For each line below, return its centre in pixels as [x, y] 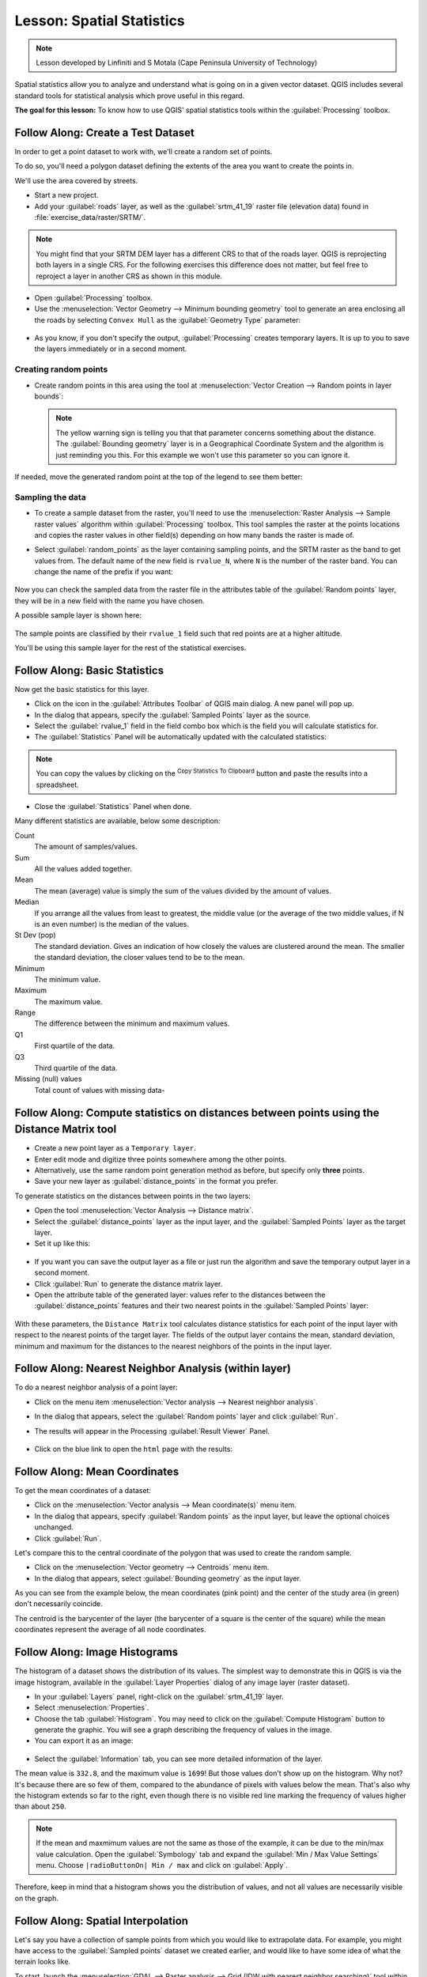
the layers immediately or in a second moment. [111, 349]
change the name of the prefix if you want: [104, 572]
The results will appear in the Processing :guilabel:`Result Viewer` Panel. [152, 1431]
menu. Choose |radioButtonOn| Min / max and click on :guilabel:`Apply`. [162, 1865]
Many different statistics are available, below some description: [117, 821]
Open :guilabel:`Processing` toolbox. [94, 297]
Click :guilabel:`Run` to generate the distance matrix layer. [128, 1283]
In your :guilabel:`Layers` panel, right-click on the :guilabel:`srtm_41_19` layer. [159, 1696]
